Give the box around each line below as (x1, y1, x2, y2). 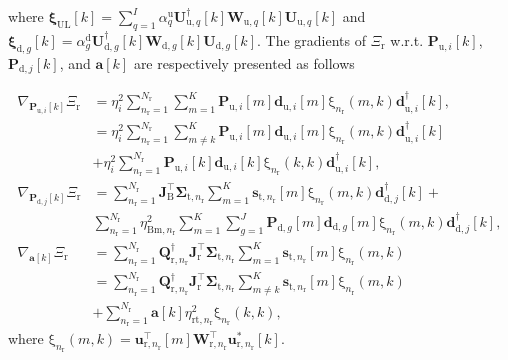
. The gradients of (256, 29, 366, 50)
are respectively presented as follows (133, 52, 355, 73)
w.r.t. (390, 29, 424, 50)
